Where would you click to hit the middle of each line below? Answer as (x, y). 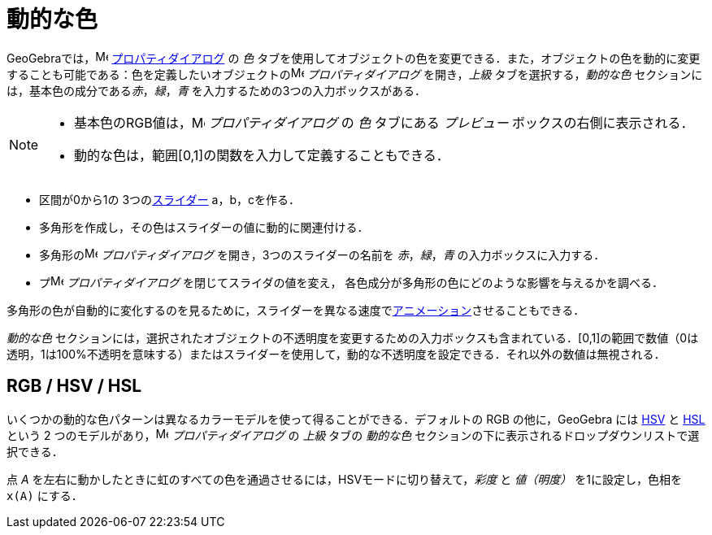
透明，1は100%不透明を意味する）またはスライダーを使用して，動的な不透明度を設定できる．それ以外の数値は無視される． (336, 354)
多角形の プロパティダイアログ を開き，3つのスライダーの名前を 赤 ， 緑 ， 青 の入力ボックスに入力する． (322, 254)
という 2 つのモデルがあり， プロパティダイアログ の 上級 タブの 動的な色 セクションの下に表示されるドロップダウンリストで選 (353, 435)
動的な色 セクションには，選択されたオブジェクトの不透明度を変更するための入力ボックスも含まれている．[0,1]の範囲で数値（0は (353, 337)
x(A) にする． (45, 495)
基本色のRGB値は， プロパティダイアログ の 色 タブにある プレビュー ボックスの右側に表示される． (384, 122)
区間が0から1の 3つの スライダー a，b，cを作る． (169, 199)
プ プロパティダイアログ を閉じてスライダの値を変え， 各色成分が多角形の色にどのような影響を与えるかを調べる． (352, 282)
